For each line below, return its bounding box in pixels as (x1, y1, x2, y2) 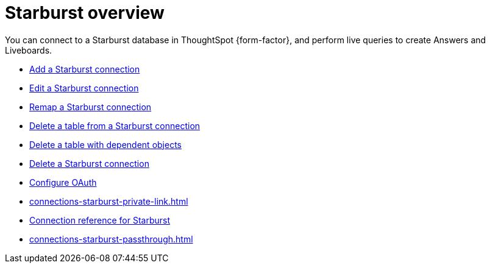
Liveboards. (5, 44, 52, 55)
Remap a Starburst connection (29, 101, 152, 112)
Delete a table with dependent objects (29, 139, 182, 150)
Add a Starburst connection (29, 63, 140, 74)
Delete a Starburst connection (29, 158, 149, 169)
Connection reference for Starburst (29, 214, 171, 225)
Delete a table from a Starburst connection (29, 120, 201, 131)
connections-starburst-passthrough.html (29, 233, 193, 244)
